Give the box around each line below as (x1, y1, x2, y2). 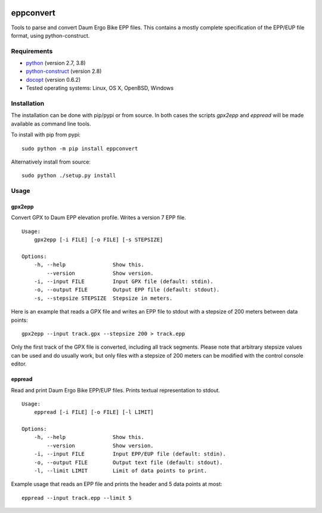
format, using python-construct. (11, 32, 90, 39)
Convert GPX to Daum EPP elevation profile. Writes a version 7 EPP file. (11, 214, 187, 221)
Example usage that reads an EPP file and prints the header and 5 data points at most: (11, 481, 222, 488)
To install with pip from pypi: (11, 131, 80, 139)
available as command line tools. (11, 120, 91, 127)
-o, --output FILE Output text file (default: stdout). (33, 459, 223, 466)
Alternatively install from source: (11, 158, 91, 165)
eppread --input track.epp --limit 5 (21, 494, 132, 501)
